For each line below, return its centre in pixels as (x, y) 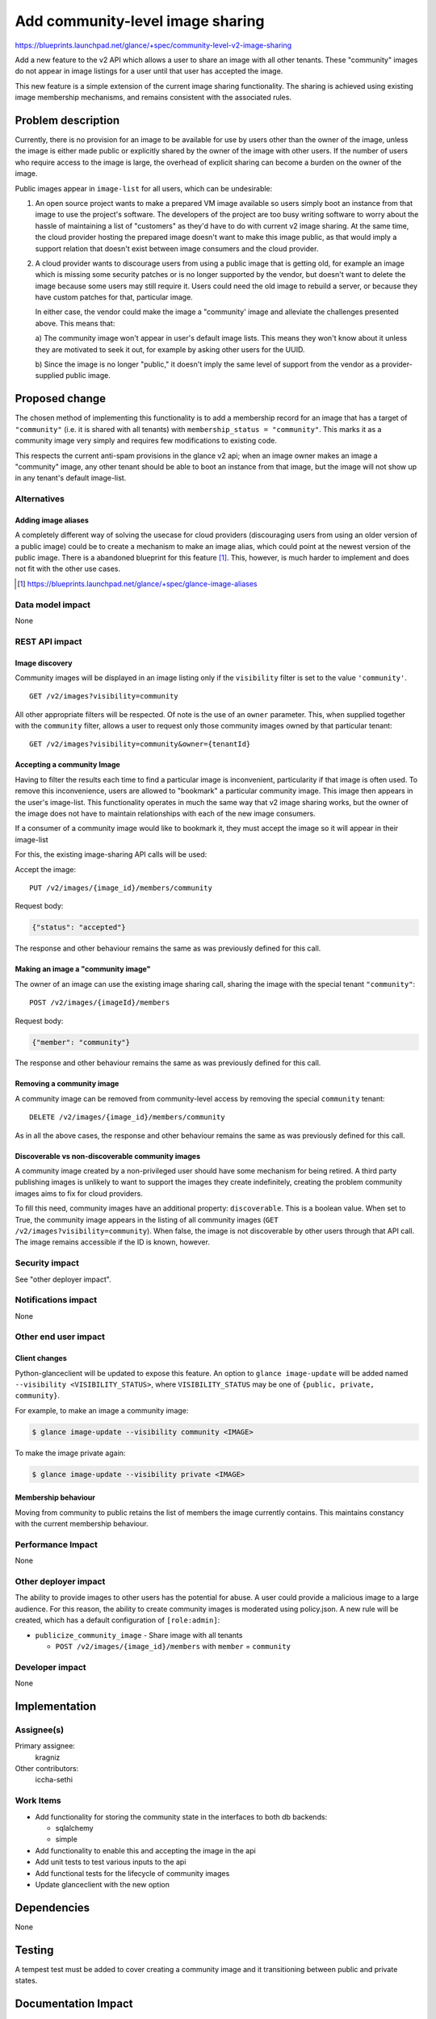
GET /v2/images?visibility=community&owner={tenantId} (140, 744)
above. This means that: (75, 323)
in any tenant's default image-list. (71, 478)
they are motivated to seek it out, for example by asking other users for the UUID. (170, 349)
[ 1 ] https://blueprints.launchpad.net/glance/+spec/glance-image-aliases (137, 583)
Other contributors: (47, 1769)
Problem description (67, 120)
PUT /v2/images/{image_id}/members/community (121, 888)
